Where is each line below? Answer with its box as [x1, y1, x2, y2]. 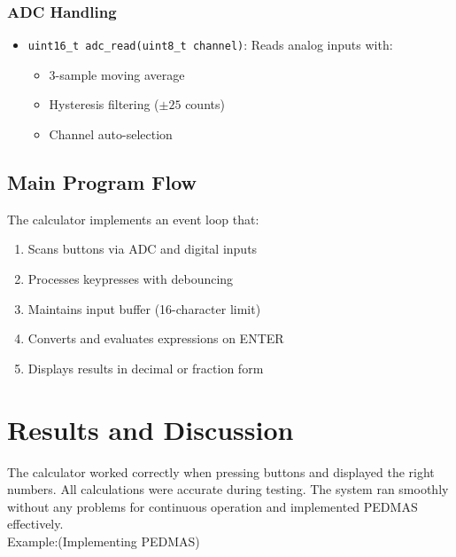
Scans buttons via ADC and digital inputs [27, 239, 258, 258]
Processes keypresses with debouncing [27, 270, 234, 288]
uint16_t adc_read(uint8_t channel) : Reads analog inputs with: [27, 35, 393, 54]
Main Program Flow [7, 169, 197, 196]
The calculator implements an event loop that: [7, 209, 259, 228]
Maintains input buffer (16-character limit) [27, 299, 261, 318]
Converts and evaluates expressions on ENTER [27, 329, 284, 348]
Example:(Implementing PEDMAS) [7, 531, 200, 550]
